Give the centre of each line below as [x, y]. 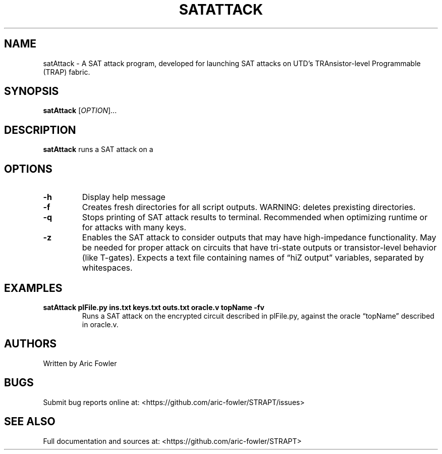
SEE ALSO [30, 422]
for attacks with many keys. [134, 228]
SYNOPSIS [32, 91]
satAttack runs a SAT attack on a [98, 149]
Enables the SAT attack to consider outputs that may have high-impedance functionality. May [259, 238]
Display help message [124, 197]
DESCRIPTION [40, 130]
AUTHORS [31, 344]
